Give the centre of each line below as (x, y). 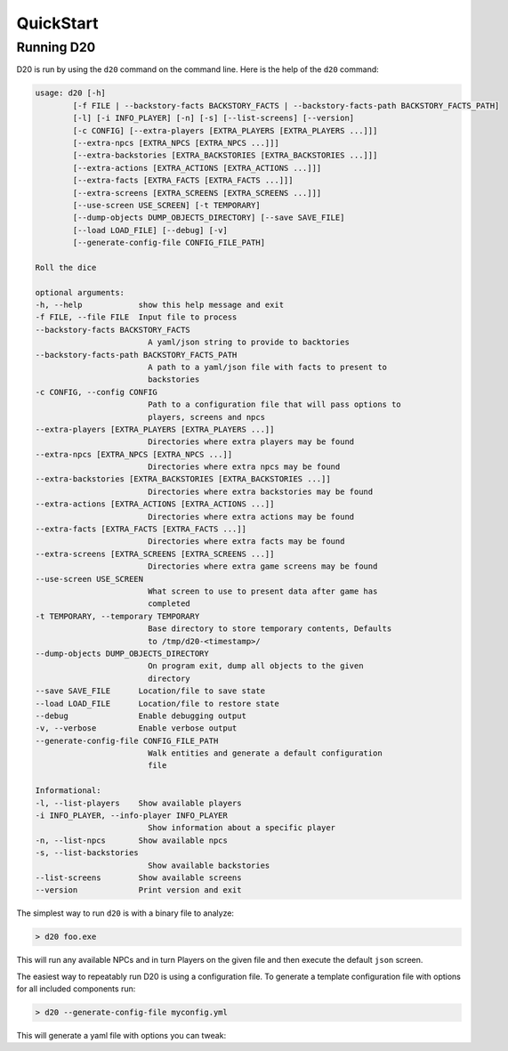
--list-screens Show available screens (138, 877)
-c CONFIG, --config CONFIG (96, 392)
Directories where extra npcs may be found (244, 467)
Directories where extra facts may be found (246, 542)
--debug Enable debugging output (141, 715)
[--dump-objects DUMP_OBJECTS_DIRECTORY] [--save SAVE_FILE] (209, 218)
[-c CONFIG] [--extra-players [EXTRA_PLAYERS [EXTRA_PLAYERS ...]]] (225, 130)
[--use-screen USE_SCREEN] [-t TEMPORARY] (167, 205)
